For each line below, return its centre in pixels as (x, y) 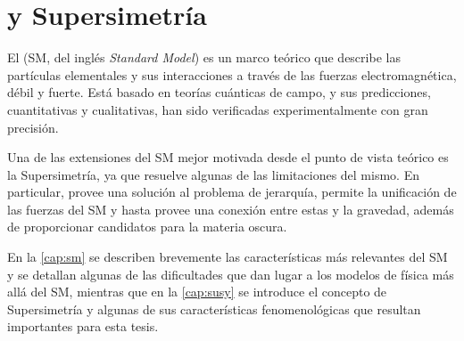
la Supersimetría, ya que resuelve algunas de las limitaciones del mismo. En (213, 174)
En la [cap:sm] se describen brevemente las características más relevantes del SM (228, 257)
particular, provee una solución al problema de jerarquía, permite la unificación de (232, 192)
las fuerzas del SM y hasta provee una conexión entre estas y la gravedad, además (231, 209)
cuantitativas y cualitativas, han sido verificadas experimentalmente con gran (218, 109)
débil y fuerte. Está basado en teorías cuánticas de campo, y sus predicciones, (219, 92)
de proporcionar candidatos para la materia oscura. (147, 227)
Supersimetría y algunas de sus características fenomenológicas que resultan (214, 309)
